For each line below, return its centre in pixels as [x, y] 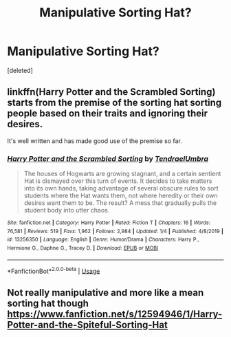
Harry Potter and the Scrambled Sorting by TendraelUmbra [108, 158]
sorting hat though [48, 303]
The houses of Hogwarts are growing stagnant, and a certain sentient [122, 174]
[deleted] [20, 70]
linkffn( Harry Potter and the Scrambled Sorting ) [111, 92]
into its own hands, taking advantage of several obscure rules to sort [121, 188]
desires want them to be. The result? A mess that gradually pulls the [120, 203]
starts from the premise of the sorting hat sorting [114, 103]
